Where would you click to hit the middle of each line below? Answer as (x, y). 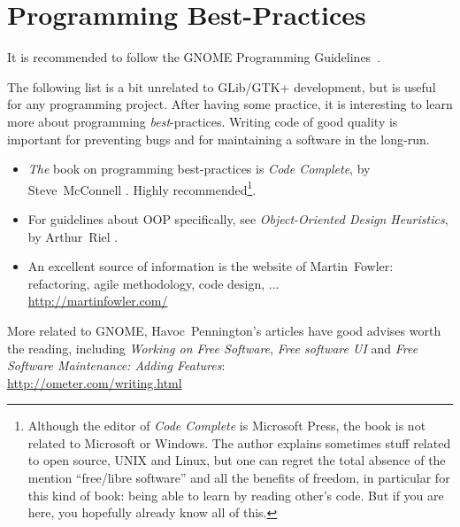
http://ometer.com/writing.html (95, 382)
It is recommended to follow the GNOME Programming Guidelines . (194, 57)
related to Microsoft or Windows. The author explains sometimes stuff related (239, 442)
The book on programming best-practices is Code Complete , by (199, 169)
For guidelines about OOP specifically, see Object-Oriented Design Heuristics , (238, 218)
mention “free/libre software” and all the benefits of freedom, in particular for (239, 478)
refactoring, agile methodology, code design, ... (153, 283)
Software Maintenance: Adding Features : (116, 365)
